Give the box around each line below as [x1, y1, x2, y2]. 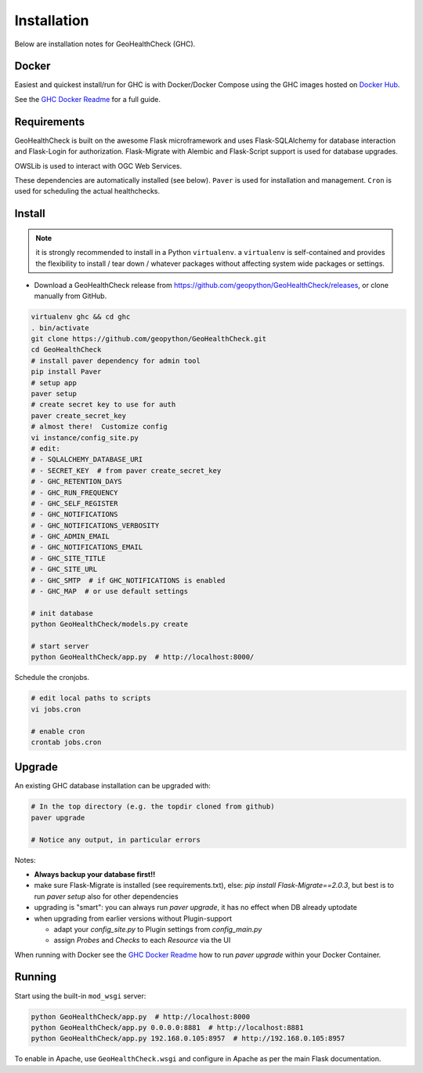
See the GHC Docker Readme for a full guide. [14, 94, 161, 104]
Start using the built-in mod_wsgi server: [14, 991, 146, 1000]
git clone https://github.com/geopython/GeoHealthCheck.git [31, 334, 267, 344]
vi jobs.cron [31, 704, 81, 714]
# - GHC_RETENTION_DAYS [31, 477, 123, 486]
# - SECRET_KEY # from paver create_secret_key [31, 466, 222, 475]
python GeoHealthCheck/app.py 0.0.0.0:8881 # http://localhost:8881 [31, 1023, 304, 1031]
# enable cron [31, 726, 85, 736]
